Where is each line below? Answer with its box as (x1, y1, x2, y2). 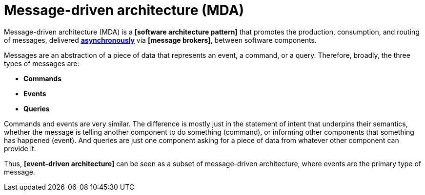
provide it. (4, 144, 36, 153)
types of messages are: (4, 59, 80, 68)
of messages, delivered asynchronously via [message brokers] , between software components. (4, 35, 317, 44)
